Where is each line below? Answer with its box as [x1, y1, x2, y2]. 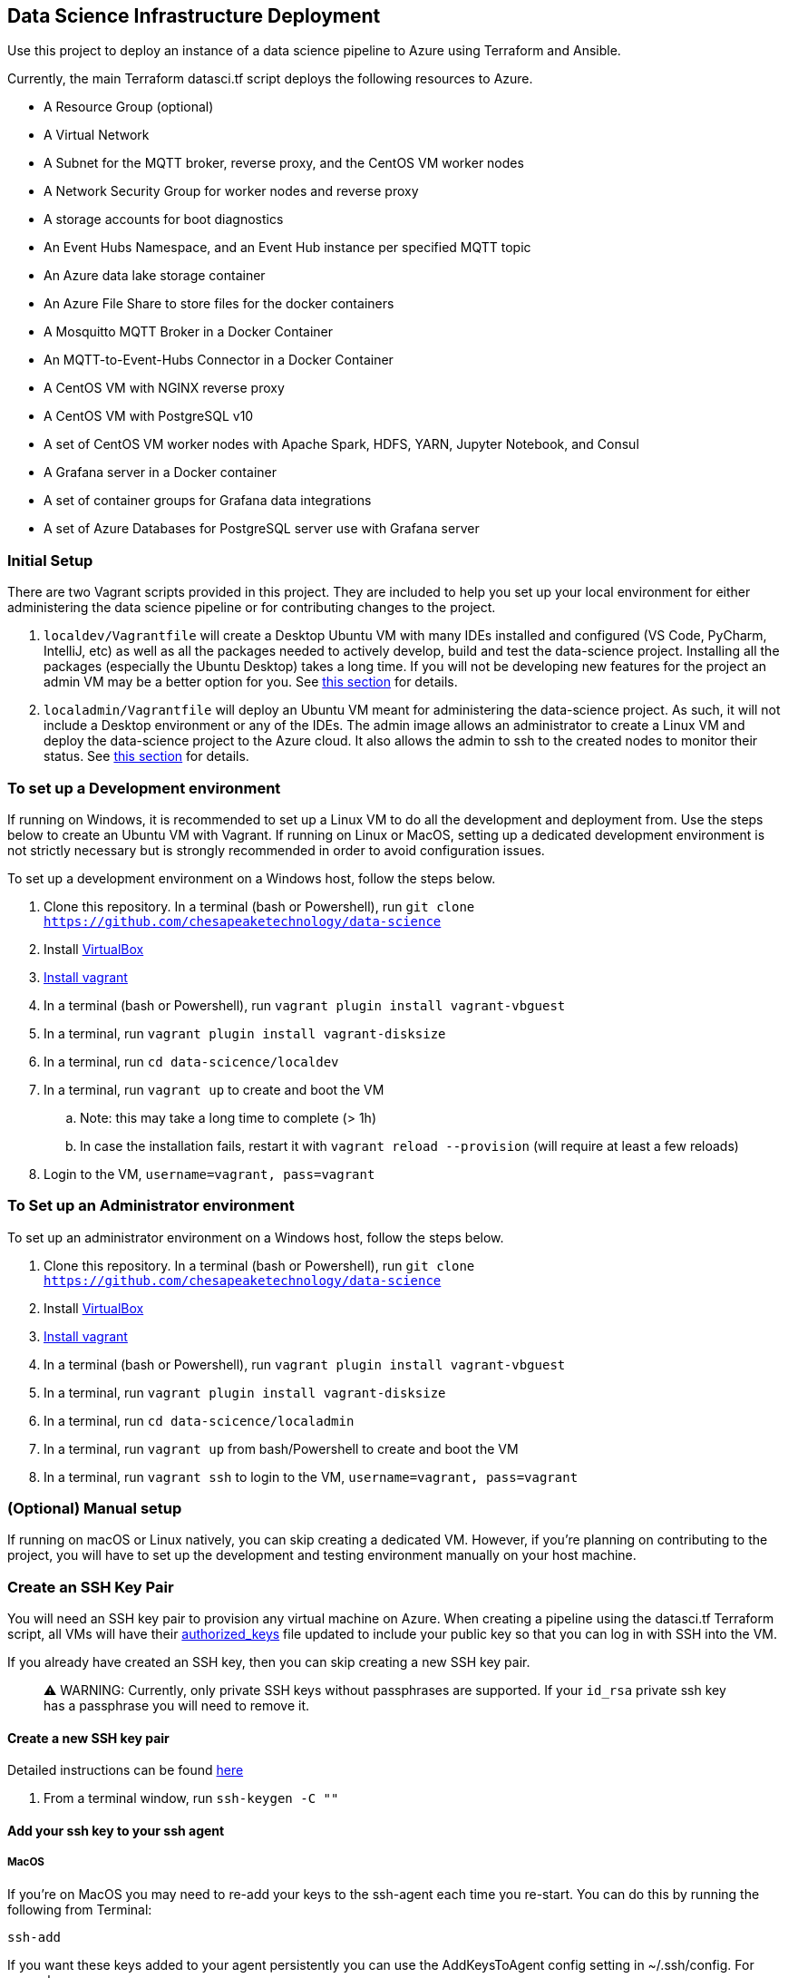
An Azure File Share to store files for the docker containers [44, 296, 394, 312]
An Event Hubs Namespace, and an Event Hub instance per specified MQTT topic [44, 239, 531, 256]
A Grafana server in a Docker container [44, 464, 277, 481]
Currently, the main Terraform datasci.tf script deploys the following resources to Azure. [7, 71, 533, 87]
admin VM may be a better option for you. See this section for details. [44, 674, 458, 690]
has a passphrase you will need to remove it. [44, 1698, 310, 1714]
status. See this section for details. [44, 748, 249, 765]
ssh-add [7, 1929, 62, 1944]
